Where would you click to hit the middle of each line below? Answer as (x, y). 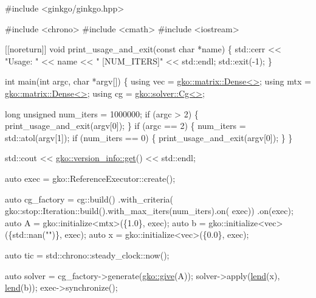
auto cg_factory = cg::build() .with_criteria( (89, 199)
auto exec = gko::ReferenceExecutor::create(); (90, 178)
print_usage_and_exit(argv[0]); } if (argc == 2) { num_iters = (125, 126)
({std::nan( (25, 234)
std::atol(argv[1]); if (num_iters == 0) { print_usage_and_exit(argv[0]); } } (149, 137)
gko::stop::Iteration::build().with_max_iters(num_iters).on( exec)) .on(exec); (149, 211)
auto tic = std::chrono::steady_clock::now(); (87, 255)
